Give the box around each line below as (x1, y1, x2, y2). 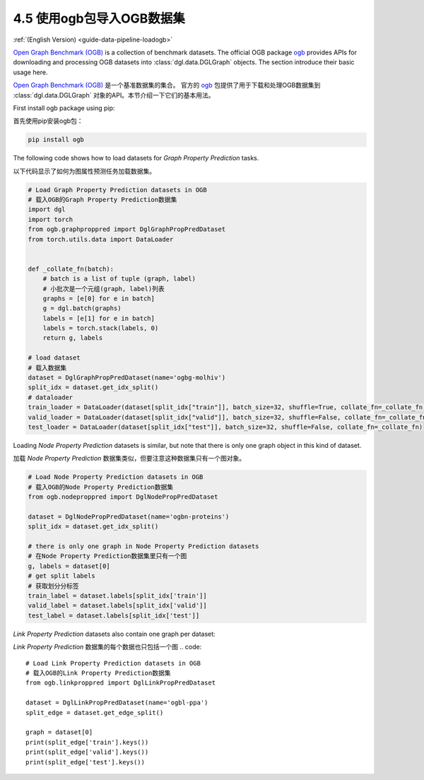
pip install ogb (28, 136, 85, 144)
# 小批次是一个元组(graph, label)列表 (42, 285, 165, 292)
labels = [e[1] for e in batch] (42, 314, 155, 322)
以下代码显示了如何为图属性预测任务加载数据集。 (13, 167, 155, 175)
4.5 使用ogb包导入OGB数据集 (13, 11, 185, 26)
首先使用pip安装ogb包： (13, 117, 84, 125)
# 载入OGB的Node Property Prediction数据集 (28, 483, 174, 491)
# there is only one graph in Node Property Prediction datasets (28, 543, 259, 550)
